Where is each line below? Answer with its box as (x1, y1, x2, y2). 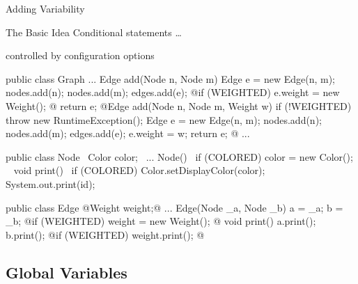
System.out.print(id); (6, 176, 95, 191)
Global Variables (6, 261, 127, 283)
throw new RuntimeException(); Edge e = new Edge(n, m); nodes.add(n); (6, 112, 322, 127)
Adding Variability (6, 1, 85, 15)
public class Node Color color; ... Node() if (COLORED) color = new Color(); (6, 149, 353, 164)
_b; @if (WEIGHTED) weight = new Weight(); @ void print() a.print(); (6, 214, 316, 228)
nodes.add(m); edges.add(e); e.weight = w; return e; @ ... (6, 126, 250, 141)
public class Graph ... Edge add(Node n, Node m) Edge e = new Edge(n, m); (6, 71, 336, 86)
